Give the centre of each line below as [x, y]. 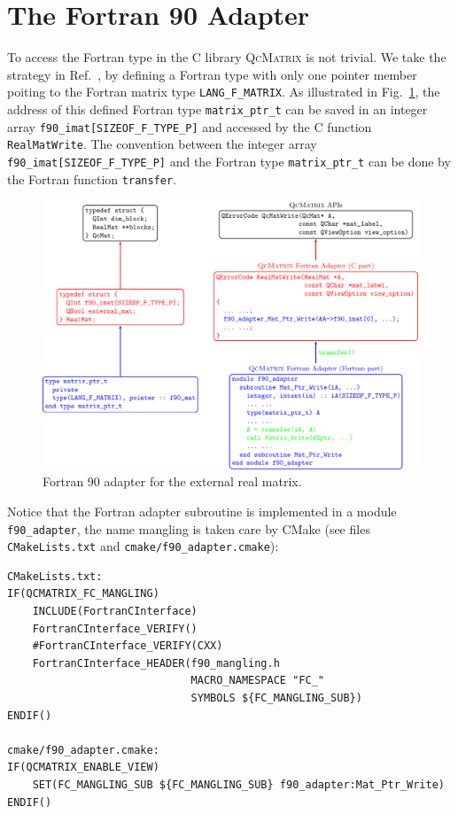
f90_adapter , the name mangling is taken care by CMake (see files [189, 528]
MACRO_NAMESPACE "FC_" [257, 681]
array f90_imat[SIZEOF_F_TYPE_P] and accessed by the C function [190, 126]
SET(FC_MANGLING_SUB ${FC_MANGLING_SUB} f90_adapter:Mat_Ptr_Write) [238, 784]
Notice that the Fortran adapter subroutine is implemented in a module [202, 511]
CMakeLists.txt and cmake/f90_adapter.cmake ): [143, 546]
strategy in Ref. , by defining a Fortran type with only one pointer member [212, 74]
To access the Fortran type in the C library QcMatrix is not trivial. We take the [227, 57]
